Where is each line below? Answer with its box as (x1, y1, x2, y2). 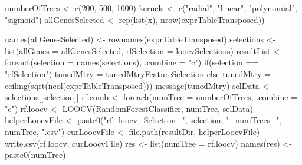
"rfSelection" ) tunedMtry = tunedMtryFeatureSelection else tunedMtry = (5, 67, 271, 80)
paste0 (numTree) (5, 148, 66, 161)
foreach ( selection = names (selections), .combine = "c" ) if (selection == (5, 56, 259, 68)
